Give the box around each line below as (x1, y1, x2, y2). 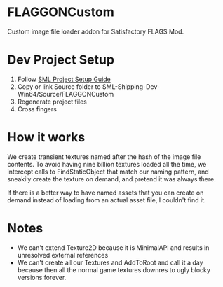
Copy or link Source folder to (17, 82, 101, 91)
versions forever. (17, 273, 67, 281)
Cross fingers (17, 104, 58, 113)
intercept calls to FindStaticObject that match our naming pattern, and (7, 167, 209, 176)
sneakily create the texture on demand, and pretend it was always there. (7, 174, 216, 183)
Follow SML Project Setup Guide (17, 75, 111, 83)
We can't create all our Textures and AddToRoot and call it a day (17, 258, 203, 267)
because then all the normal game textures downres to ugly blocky (17, 265, 210, 274)
